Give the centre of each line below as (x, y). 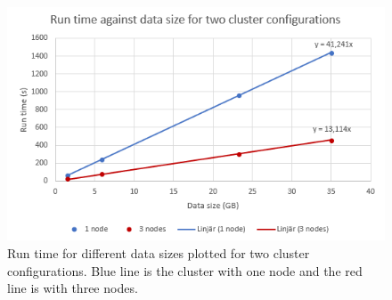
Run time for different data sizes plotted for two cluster (159, 252)
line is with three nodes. (73, 288)
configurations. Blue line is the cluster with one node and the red (185, 270)
